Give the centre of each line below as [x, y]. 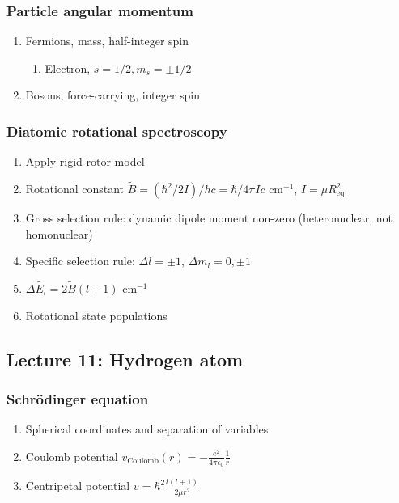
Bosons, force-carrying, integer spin [113, 95]
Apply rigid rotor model [85, 161]
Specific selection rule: [80, 261]
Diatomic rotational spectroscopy [117, 131]
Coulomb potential [72, 456]
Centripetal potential [78, 486]
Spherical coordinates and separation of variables [147, 429]
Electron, [68, 68]
